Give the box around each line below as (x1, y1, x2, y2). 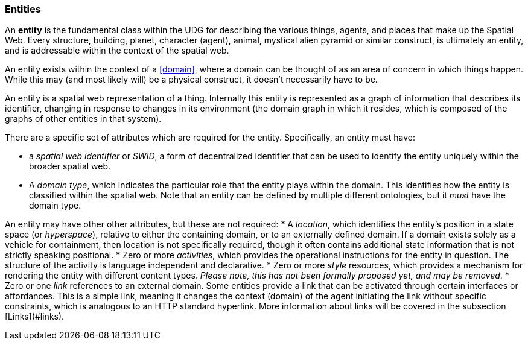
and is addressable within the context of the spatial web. (5, 45, 229, 56)
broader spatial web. (29, 161, 111, 172)
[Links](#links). (5, 311, 65, 322)
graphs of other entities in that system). (5, 113, 162, 124)
